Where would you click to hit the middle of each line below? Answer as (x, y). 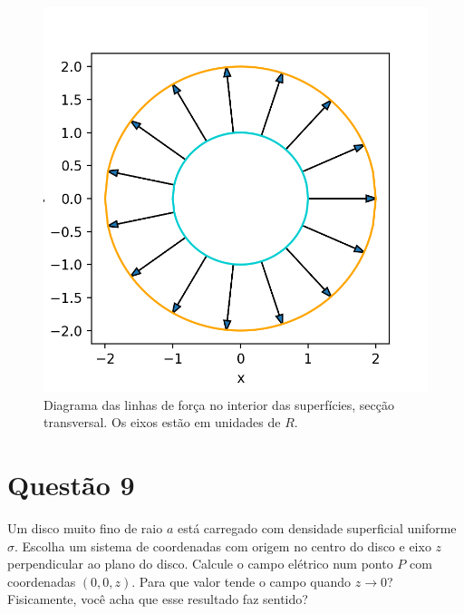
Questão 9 (71, 484)
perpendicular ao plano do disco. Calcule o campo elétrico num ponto (200, 564)
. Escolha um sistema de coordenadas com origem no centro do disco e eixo (223, 546)
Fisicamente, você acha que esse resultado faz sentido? (158, 599)
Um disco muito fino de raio (85, 527)
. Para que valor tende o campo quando (242, 581)
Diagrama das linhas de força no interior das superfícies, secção (219, 404)
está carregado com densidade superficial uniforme (317, 527)
